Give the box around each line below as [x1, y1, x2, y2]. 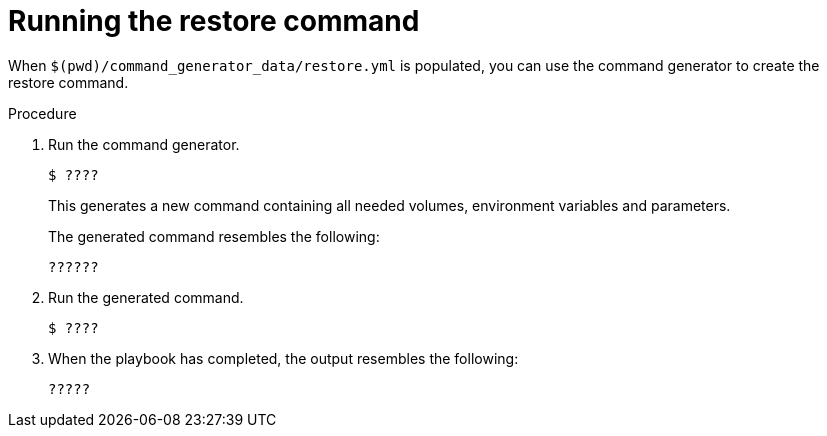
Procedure [8, 104, 77, 122]
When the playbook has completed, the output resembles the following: [48, 349, 519, 367]
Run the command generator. [48, 135, 240, 153]
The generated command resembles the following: [48, 227, 380, 245]
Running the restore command [8, 4, 420, 38]
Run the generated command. [48, 288, 244, 306]
